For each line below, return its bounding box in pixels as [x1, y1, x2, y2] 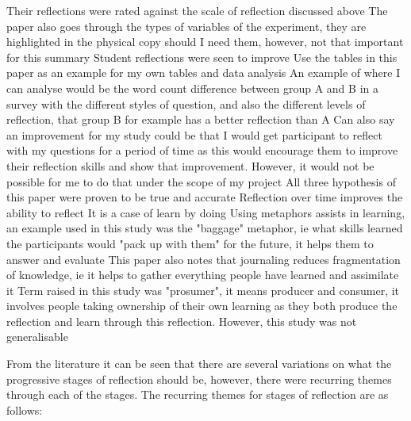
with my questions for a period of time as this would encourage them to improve [6, 142, 398, 159]
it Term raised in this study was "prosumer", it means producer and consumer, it [6, 281, 400, 298]
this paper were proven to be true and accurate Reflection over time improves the [6, 189, 403, 205]
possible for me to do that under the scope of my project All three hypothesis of [6, 173, 396, 189]
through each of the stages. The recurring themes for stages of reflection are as [6, 386, 389, 403]
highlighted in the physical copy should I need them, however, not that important [6, 33, 404, 50]
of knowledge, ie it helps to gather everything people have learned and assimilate [6, 266, 399, 283]
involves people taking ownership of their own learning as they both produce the [6, 297, 398, 314]
